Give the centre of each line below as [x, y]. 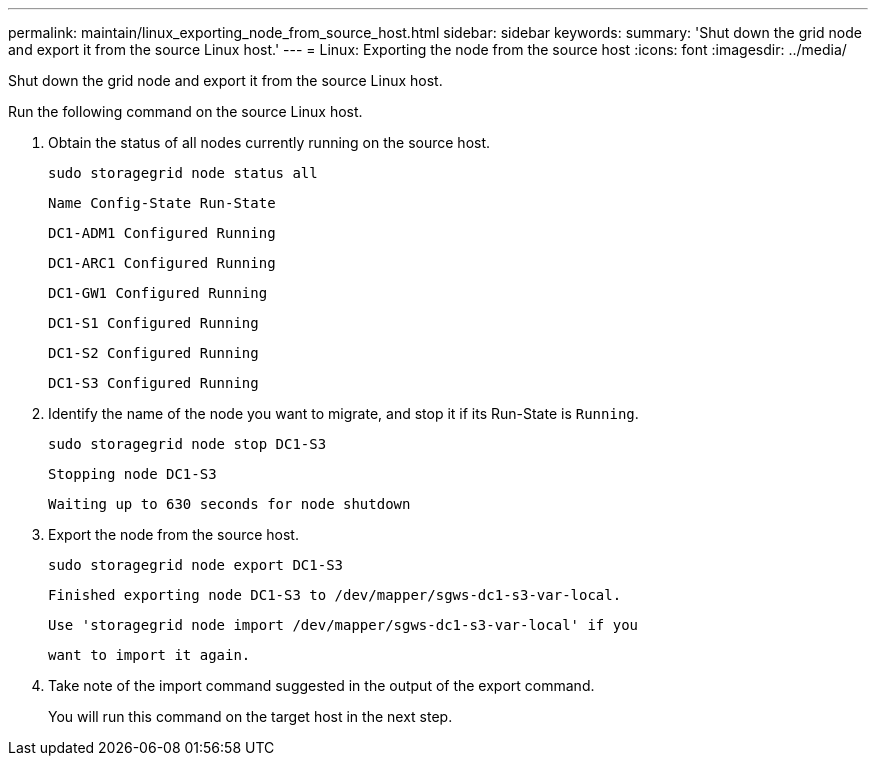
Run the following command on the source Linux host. [185, 111]
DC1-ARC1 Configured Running [162, 263]
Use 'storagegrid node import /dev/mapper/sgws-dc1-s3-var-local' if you [343, 625]
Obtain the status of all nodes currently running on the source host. [269, 142]
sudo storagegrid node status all [183, 173]
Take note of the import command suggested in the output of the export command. [321, 685]
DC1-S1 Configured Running [153, 323]
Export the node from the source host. [173, 534]
